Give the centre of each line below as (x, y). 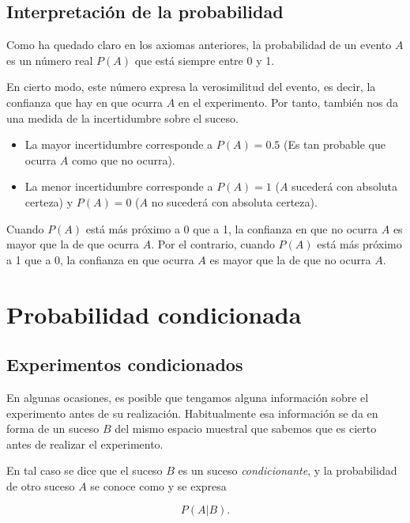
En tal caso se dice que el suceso (85, 470)
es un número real (50, 60)
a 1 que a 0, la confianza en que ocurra (100, 259)
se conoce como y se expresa (158, 485)
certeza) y (49, 201)
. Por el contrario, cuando (213, 244)
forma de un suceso (53, 428)
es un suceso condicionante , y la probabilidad (288, 470)
